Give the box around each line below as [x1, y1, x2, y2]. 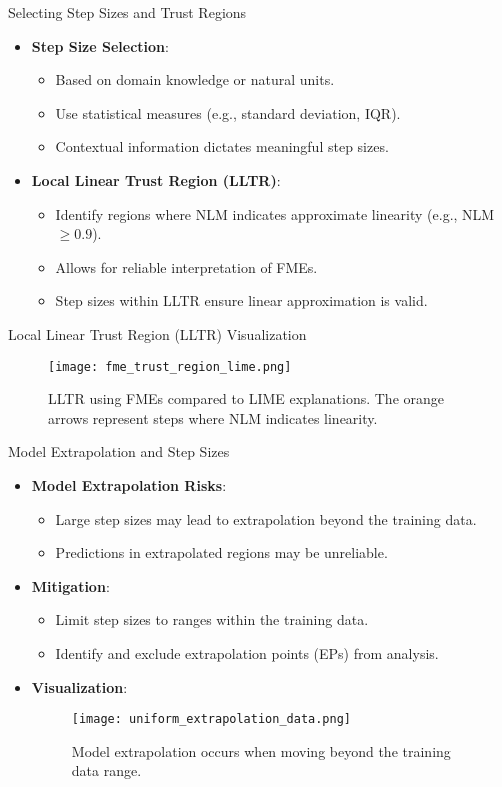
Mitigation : [31, 575, 110, 596]
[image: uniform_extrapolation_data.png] [71, 712, 351, 727]
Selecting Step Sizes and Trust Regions [8, 2, 247, 22]
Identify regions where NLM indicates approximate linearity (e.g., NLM [55, 203, 495, 224]
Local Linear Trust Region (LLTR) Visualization [8, 323, 307, 344]
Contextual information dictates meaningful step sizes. [55, 136, 389, 157]
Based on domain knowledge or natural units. [55, 69, 335, 90]
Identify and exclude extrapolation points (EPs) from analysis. [55, 642, 439, 663]
